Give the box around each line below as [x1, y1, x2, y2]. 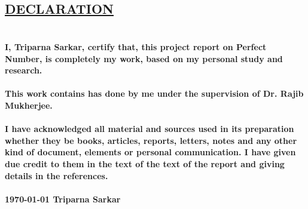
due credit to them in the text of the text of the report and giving [5, 157, 285, 170]
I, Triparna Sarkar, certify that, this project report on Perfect [5, 40, 267, 53]
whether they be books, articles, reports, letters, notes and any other [5, 134, 297, 146]
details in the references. [5, 169, 108, 182]
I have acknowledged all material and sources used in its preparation [5, 122, 294, 135]
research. [5, 64, 42, 76]
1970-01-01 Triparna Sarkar [5, 192, 121, 205]
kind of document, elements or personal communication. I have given [5, 146, 296, 158]
